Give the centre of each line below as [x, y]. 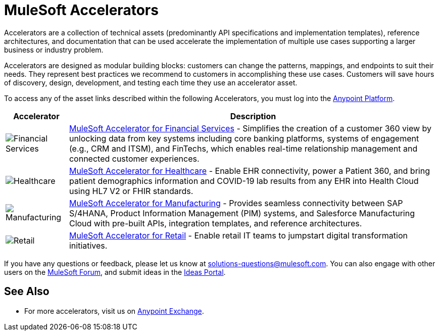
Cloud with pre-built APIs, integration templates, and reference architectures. [215, 223]
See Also [27, 292]
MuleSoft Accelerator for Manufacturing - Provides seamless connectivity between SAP [236, 203]
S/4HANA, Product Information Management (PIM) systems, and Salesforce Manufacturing [242, 213]
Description [253, 116]
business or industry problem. [54, 50]
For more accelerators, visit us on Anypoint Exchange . [114, 311]
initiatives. [88, 245]
